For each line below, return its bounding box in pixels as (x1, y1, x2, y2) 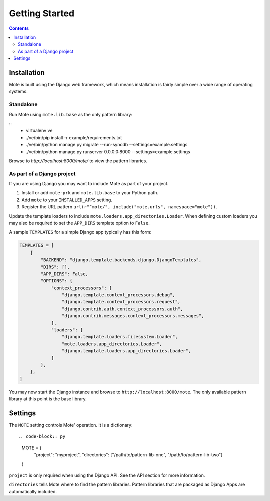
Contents (9, 25, 29, 31)
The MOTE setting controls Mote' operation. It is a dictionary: (9, 422, 133, 428)
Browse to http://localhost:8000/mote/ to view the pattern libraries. (9, 158, 147, 164)
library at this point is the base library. (9, 396, 87, 402)
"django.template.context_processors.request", (61, 299, 181, 305)
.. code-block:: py (18, 434, 66, 439)
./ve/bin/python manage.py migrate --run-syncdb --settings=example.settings (26, 142, 188, 148)
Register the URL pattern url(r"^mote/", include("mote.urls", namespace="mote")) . (21, 204, 217, 210)
